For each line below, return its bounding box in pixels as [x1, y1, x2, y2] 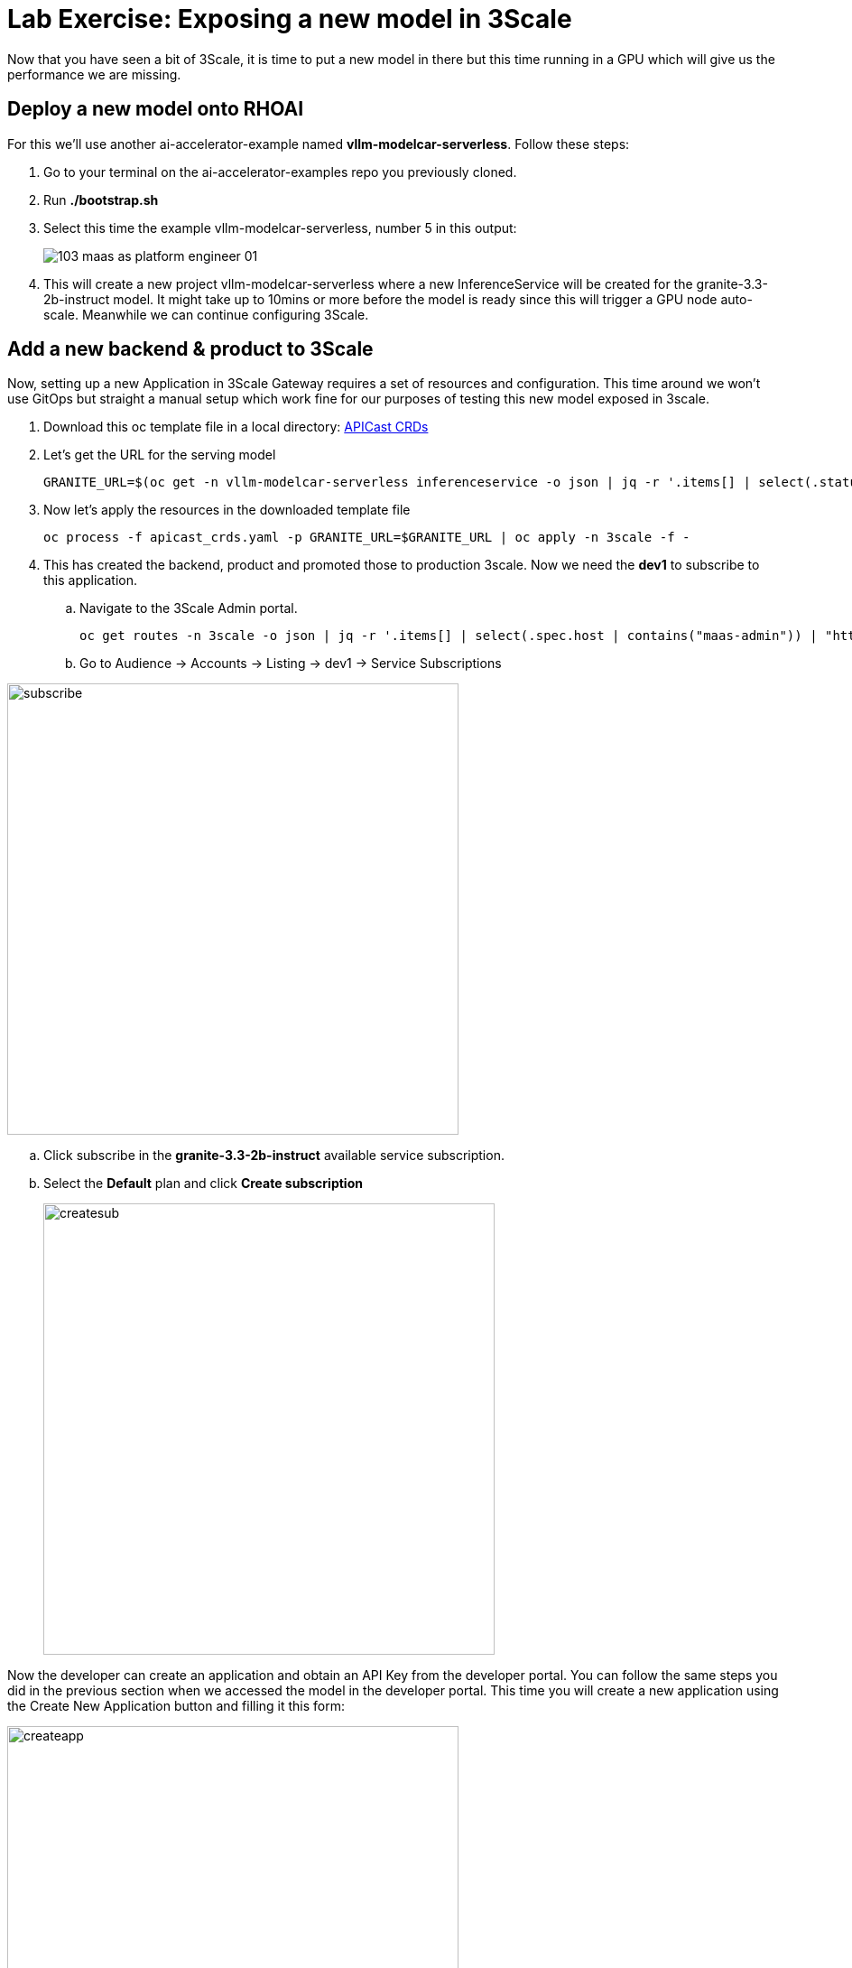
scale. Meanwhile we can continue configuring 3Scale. [43, 306, 369, 322]
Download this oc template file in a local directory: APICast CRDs [43, 419, 429, 435]
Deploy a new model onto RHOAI [7, 97, 304, 121]
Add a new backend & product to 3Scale [7, 338, 374, 361]
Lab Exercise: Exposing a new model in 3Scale [7, 4, 572, 34]
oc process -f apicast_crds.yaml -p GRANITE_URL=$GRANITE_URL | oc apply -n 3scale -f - [43, 530, 690, 545]
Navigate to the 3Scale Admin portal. [79, 600, 298, 617]
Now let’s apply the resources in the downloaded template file [43, 502, 411, 518]
